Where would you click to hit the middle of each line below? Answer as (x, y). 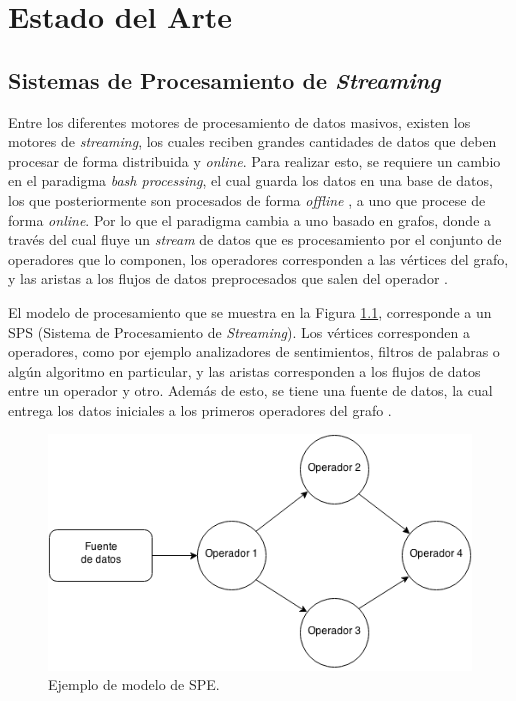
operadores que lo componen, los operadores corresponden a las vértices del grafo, (258, 258)
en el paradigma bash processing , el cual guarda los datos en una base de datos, (250, 180)
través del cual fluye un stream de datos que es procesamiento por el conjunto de (255, 239)
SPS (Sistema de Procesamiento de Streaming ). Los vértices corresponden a (239, 331)
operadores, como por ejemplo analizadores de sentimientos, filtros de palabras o (254, 351)
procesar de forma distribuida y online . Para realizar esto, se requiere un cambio (254, 160)
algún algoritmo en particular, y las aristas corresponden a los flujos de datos (244, 370)
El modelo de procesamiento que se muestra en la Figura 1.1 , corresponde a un (250, 311)
